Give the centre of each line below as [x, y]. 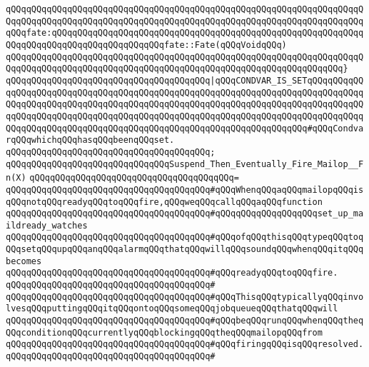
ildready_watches [47, 225]
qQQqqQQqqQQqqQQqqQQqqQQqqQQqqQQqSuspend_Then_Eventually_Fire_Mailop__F [185, 164]
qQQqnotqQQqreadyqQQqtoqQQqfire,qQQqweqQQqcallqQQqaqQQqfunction [164, 202]
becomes [24, 261]
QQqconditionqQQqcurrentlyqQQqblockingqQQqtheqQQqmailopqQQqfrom [164, 332]
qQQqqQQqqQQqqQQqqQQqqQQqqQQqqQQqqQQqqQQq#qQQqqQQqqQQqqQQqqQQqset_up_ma [185, 214]
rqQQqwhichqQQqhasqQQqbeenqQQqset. [90, 140]
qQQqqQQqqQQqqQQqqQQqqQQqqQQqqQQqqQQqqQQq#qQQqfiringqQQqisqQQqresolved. [185, 345]
